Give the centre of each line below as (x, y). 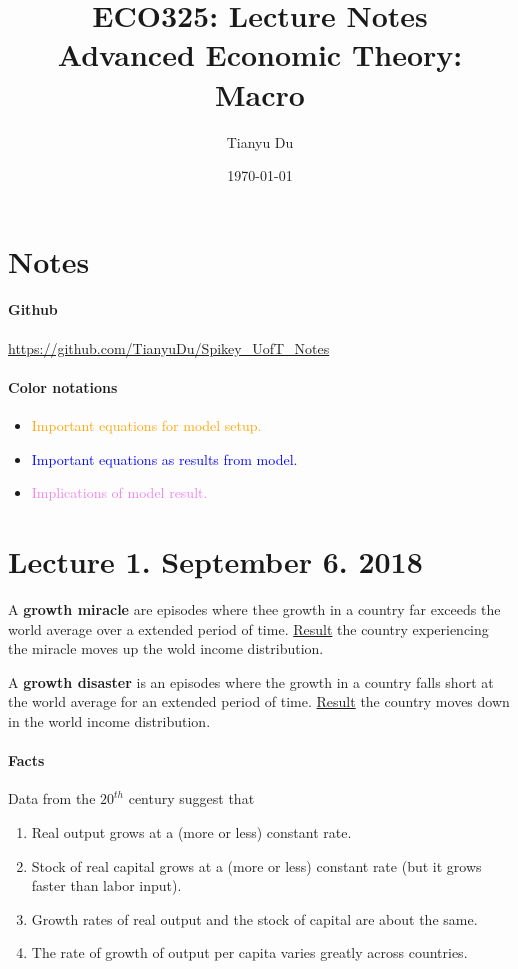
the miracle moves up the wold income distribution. (166, 648)
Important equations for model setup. (146, 425)
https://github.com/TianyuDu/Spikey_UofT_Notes (169, 347)
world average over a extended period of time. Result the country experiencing (248, 628)
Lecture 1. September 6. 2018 (215, 561)
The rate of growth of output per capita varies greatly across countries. (249, 952)
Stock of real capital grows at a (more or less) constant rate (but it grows (256, 865)
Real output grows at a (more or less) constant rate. (191, 831)
